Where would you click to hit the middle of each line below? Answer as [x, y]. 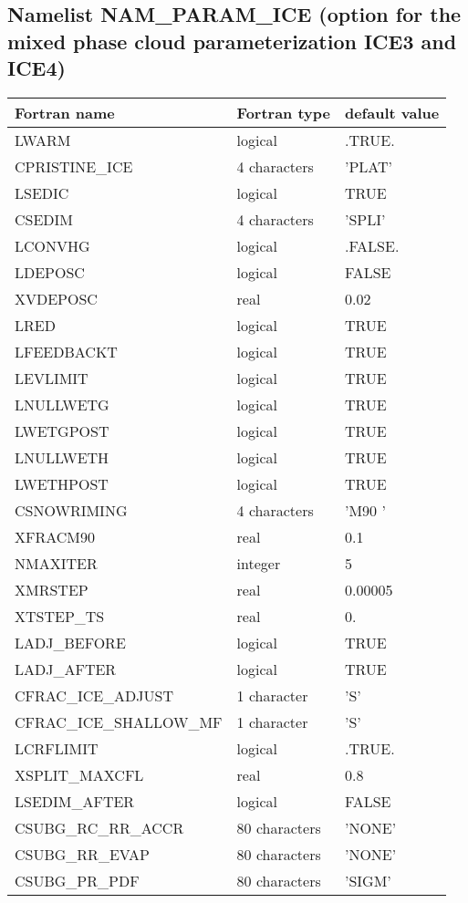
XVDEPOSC [56, 298]
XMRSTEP [52, 589]
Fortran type [283, 112]
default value [392, 112]
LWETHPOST [62, 483]
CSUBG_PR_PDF [77, 880]
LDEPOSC [50, 272]
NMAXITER [56, 563]
